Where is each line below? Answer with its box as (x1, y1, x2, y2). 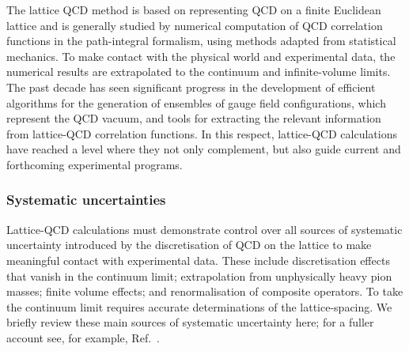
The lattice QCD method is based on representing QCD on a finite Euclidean (6, 2, 381, 17)
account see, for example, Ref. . (6, 329, 160, 345)
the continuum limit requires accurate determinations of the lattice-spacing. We (6, 298, 392, 315)
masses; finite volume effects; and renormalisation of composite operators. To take (6, 283, 403, 300)
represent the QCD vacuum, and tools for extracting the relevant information (6, 110, 381, 126)
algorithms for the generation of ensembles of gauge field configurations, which (6, 94, 386, 111)
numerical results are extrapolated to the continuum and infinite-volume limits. (6, 63, 391, 80)
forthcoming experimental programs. (6, 156, 183, 172)
